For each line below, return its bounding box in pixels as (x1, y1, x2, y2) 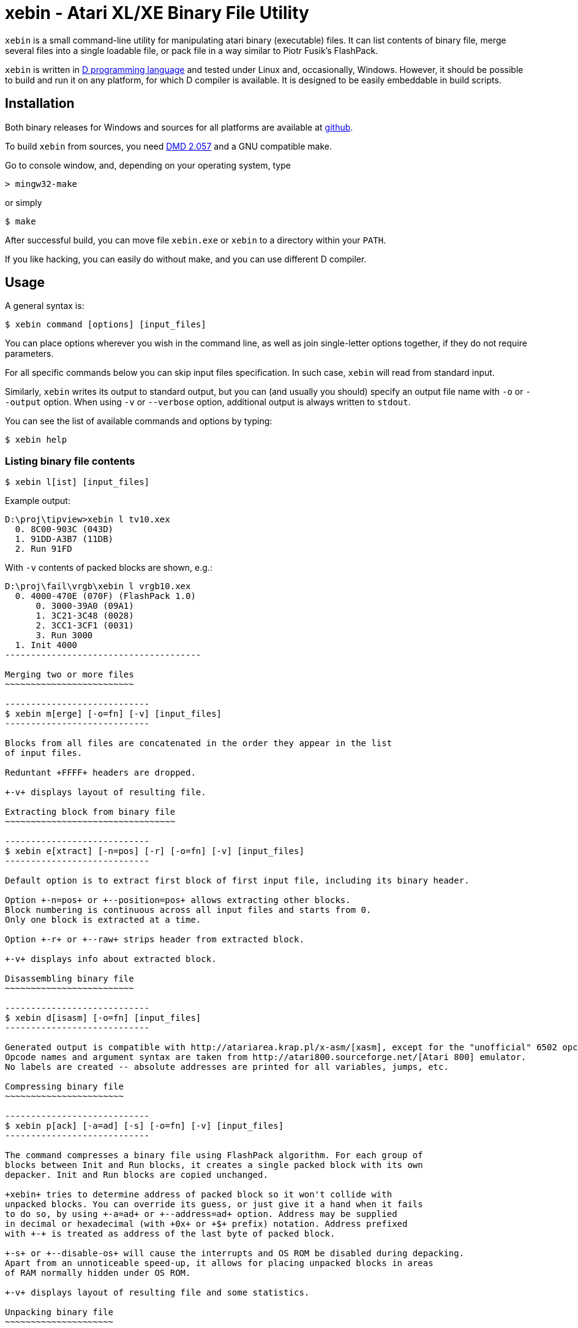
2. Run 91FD (15, 544, 72, 554)
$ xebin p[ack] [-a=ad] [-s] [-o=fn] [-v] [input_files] (5, 1121, 284, 1131)
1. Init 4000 (15, 640, 78, 651)
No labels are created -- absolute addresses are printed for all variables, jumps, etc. (5, 1062, 449, 1072)
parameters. (5, 348, 54, 359)
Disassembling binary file (5, 974, 134, 984)
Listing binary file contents (5, 454, 135, 467)
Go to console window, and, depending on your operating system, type (5, 159, 291, 170)
